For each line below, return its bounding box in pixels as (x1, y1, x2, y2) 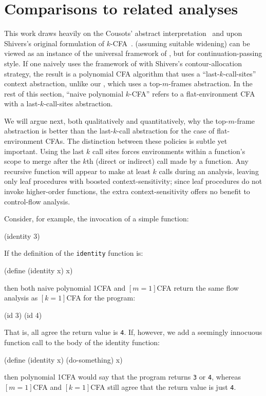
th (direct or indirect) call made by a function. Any (86, 156, 249, 166)
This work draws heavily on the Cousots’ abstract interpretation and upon (4, 28, 242, 39)
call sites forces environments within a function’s (92, 145, 245, 156)
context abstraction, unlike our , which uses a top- (4, 78, 162, 89)
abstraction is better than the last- (4, 125, 113, 136)
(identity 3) (4, 230, 40, 241)
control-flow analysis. (4, 196, 70, 206)
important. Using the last (4, 145, 84, 156)
